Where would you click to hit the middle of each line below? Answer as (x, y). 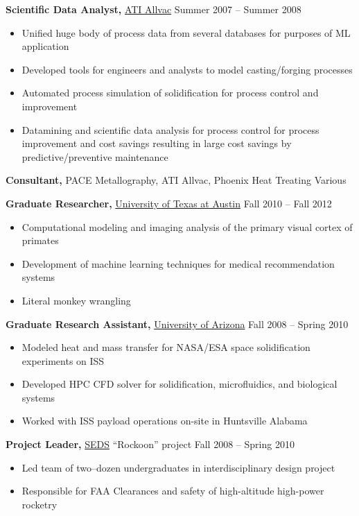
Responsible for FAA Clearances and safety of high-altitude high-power (173, 491)
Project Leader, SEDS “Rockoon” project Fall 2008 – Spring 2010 (150, 444)
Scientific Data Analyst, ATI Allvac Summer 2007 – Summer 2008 (154, 9)
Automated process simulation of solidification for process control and (170, 93)
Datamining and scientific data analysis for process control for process (170, 129)
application (45, 46)
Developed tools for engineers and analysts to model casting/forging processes (187, 69)
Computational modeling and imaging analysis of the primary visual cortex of (187, 226)
